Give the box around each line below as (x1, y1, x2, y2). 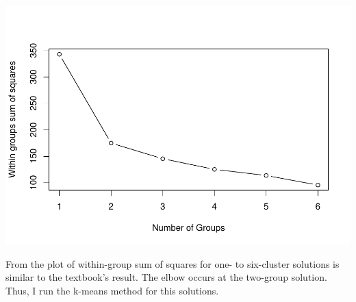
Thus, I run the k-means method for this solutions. (5, 283, 219, 297)
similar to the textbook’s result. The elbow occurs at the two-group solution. (5, 270, 327, 284)
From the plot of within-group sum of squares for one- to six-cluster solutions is (5, 256, 340, 270)
